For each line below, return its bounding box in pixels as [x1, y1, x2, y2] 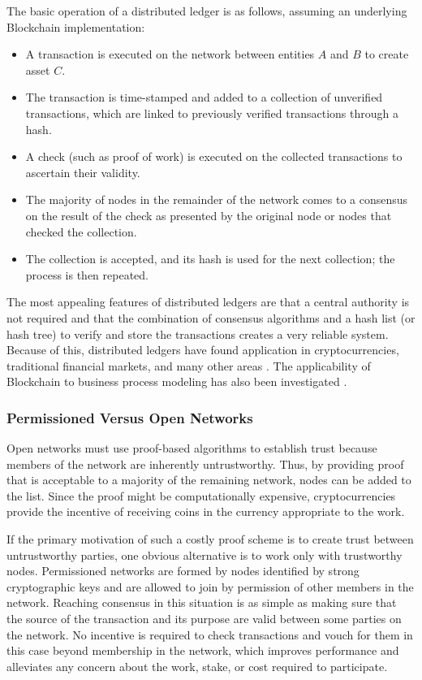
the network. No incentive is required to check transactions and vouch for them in [6, 626, 413, 643]
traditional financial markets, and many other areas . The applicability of [6, 357, 371, 374]
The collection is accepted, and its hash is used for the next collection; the [25, 250, 395, 267]
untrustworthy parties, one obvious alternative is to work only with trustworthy [6, 546, 403, 563]
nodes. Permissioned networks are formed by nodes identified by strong [6, 562, 360, 579]
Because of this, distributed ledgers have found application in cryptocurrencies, [6, 341, 399, 358]
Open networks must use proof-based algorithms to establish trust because [6, 440, 377, 457]
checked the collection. [25, 223, 137, 240]
